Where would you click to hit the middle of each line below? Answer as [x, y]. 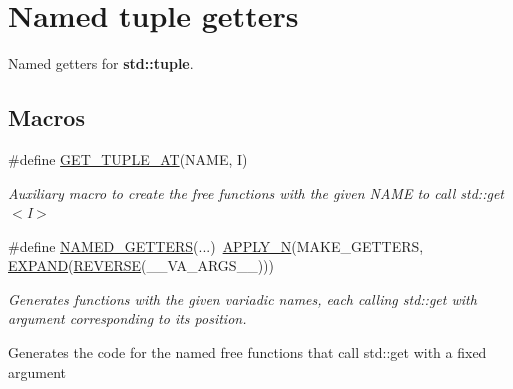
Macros [46, 117]
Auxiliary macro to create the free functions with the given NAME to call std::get [256, 192]
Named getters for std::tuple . [101, 63]
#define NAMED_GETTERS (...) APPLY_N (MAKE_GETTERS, [216, 245]
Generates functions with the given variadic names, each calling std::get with [242, 298]
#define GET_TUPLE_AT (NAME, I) [128, 158]
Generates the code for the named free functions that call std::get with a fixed [247, 352]
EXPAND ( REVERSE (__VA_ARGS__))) [141, 265]
